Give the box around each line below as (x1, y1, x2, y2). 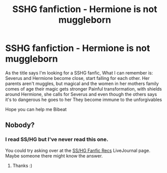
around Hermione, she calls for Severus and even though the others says (5, 91, 157, 97)
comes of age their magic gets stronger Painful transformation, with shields (5, 85, 162, 92)
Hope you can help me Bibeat (5, 106, 67, 112)
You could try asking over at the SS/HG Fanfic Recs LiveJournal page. (5, 147, 150, 153)
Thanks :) (12, 162, 33, 168)
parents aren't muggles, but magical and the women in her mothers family (5, 80, 159, 86)
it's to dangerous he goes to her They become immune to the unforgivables (5, 97, 162, 103)
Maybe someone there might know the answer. (5, 152, 103, 159)
